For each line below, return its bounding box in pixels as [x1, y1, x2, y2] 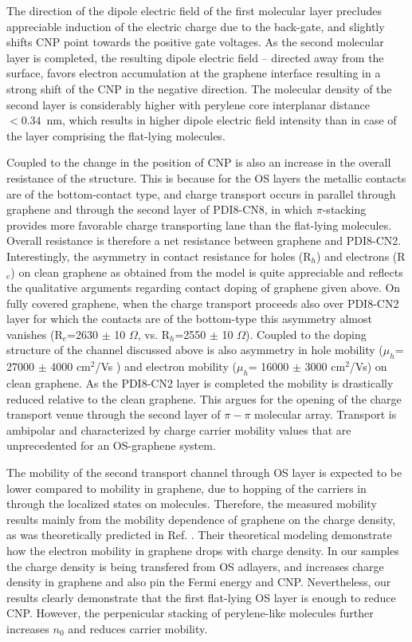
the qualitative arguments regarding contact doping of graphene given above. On [6, 279, 401, 296]
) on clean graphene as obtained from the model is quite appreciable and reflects [10, 263, 403, 280]
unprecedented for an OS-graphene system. [6, 437, 216, 454]
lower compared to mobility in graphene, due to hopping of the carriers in [6, 479, 367, 496]
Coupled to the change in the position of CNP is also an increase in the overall [6, 154, 391, 171]
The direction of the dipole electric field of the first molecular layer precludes [6, 2, 382, 18]
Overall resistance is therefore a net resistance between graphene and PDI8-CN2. [6, 232, 402, 249]
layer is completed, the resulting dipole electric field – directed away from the [6, 49, 384, 65]
